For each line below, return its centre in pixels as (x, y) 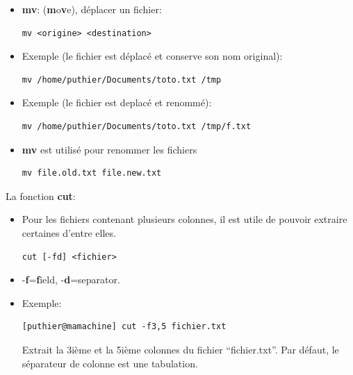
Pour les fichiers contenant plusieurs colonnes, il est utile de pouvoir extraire (184, 219)
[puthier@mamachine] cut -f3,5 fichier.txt (124, 327)
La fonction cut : (41, 195)
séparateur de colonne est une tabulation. (110, 363)
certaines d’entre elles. (69, 232)
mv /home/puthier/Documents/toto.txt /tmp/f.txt (137, 126)
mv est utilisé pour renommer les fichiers (109, 149)
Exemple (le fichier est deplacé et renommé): (117, 102)
